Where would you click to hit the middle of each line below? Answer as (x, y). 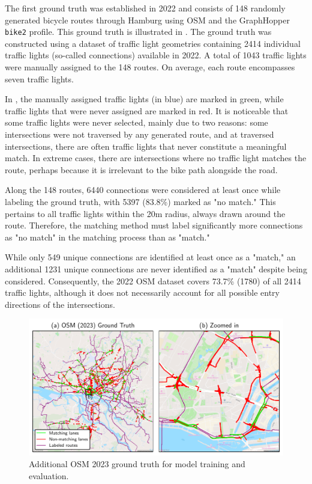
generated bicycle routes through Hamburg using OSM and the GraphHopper (147, 20)
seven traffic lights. (39, 78)
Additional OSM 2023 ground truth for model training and (137, 464)
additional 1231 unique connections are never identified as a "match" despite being (156, 268)
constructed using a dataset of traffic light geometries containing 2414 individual (153, 43)
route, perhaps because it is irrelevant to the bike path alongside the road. (141, 169)
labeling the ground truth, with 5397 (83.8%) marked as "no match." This (140, 201)
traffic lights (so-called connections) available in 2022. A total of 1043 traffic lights (156, 55)
